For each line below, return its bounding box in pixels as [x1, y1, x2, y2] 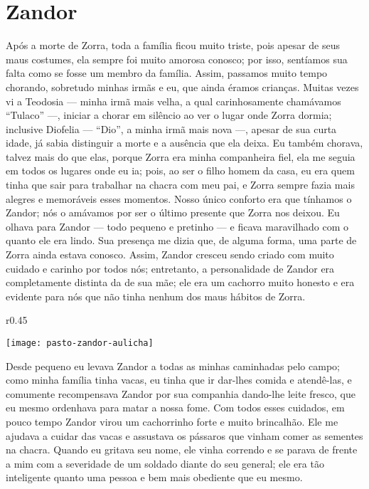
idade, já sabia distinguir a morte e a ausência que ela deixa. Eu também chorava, [6, 135, 363, 150]
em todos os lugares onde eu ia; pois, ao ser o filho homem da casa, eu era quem [6, 163, 355, 178]
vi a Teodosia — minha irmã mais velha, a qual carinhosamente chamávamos [6, 93, 341, 108]
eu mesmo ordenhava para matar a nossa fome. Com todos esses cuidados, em [6, 400, 345, 415]
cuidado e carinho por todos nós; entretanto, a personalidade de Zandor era [6, 261, 335, 275]
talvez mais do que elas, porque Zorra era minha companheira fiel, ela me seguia [6, 149, 355, 164]
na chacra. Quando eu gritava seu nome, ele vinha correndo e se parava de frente [6, 442, 358, 457]
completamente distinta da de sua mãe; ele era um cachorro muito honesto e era [6, 275, 355, 290]
